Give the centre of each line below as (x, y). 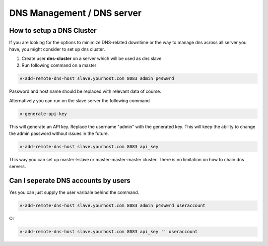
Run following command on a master (59, 65)
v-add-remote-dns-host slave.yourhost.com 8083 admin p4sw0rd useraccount (113, 206)
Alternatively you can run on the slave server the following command (79, 100)
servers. (18, 167)
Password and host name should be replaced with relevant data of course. (85, 91)
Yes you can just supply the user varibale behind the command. (74, 192)
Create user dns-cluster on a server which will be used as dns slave (92, 58)
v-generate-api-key (43, 114)
